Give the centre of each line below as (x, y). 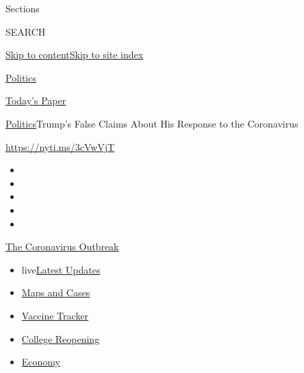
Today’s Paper (36, 100)
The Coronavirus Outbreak (62, 246)
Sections (23, 8)
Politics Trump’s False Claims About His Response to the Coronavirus (152, 123)
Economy (41, 362)
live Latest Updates (61, 269)
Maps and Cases (56, 292)
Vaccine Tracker (55, 315)
